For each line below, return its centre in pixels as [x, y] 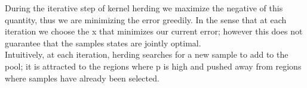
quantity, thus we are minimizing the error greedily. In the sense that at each [146, 19]
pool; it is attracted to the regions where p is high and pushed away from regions [153, 66]
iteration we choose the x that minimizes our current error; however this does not [154, 31]
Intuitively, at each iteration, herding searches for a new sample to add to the [147, 54]
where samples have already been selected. [82, 78]
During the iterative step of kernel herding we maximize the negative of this [144, 8]
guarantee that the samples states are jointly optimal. [103, 43]
